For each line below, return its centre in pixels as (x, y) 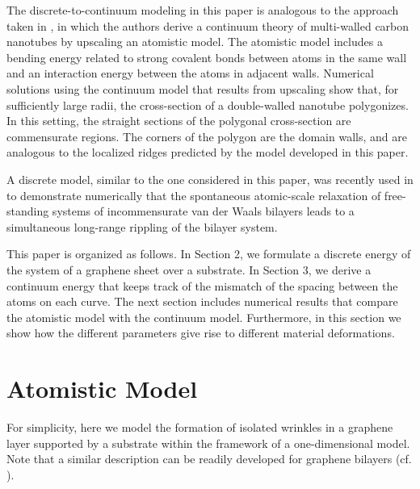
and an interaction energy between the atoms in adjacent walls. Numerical (190, 73)
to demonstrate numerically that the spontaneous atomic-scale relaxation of (194, 195)
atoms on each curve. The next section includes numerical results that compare (202, 301)
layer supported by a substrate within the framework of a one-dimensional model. (208, 443)
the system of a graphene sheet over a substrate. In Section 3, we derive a (189, 269)
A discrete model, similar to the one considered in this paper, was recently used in (210, 179)
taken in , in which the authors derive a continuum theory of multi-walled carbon (208, 25)
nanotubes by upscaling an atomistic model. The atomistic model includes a (195, 42)
